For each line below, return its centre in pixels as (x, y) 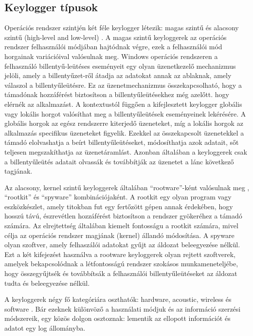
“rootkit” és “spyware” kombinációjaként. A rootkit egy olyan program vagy (118, 197)
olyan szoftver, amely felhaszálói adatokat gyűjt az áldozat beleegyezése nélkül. (122, 245)
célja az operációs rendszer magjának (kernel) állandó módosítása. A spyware (119, 235)
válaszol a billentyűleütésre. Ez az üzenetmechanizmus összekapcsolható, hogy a (123, 85)
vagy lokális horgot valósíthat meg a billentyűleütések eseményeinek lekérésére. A (125, 113)
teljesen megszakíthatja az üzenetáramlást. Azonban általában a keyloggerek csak (126, 151)
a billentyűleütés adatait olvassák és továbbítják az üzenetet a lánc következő (119, 161)
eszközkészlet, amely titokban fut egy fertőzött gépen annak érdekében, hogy (119, 206)
